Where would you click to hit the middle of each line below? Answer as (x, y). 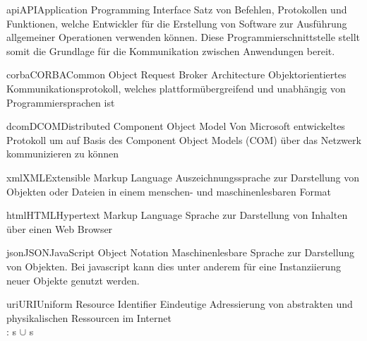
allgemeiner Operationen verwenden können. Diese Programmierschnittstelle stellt (183, 37)
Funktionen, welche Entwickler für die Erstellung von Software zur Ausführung (177, 23)
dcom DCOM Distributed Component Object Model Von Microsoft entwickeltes (176, 126)
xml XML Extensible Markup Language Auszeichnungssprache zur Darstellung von (183, 177)
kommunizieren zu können (63, 154)
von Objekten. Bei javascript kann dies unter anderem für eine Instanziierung (174, 266)
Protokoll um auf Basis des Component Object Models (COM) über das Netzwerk (184, 139)
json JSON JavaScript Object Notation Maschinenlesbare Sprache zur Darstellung (181, 252)
